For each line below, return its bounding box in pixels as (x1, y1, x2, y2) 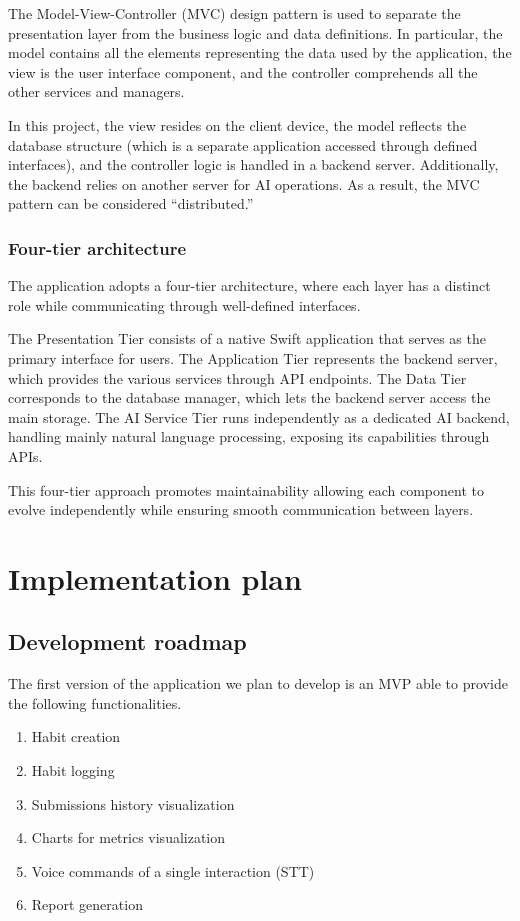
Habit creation (31, 726, 121, 747)
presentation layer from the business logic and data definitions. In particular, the (8, 22, 503, 43)
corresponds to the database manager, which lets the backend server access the (8, 387, 491, 408)
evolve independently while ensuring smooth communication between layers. (8, 499, 474, 520)
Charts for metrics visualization (31, 827, 226, 848)
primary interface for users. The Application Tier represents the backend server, (8, 347, 498, 368)
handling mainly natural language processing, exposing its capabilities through (8, 426, 490, 447)
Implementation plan (8, 557, 302, 598)
